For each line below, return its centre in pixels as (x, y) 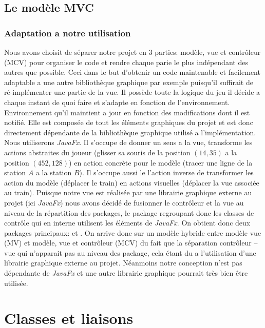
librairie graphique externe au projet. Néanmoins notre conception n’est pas (123, 263)
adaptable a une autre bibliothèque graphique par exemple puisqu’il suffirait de (129, 82)
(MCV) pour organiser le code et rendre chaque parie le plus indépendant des (126, 62)
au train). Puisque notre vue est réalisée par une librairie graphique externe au (128, 192)
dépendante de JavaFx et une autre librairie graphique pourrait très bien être (126, 273)
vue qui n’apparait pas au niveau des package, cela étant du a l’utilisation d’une (130, 252)
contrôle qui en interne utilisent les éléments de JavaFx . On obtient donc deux (127, 223)
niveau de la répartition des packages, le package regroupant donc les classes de (129, 212)
